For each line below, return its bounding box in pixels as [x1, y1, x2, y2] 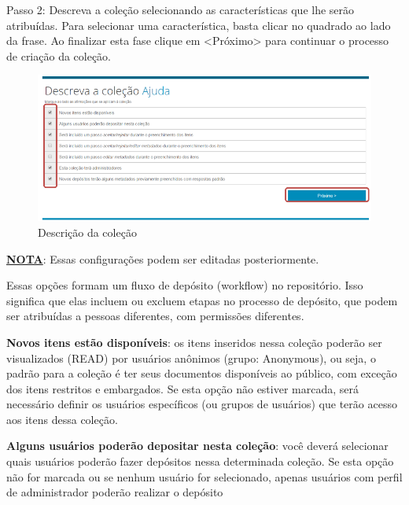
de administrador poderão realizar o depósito [6, 484, 223, 500]
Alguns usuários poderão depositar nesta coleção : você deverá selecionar [6, 437, 389, 454]
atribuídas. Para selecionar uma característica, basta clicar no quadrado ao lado [6, 17, 391, 33]
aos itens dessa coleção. [6, 411, 118, 427]
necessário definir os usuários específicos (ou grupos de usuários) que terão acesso [6, 396, 397, 412]
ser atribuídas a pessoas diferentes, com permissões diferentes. [6, 308, 304, 324]
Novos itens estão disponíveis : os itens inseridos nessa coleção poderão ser [6, 334, 382, 350]
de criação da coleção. [6, 47, 112, 64]
